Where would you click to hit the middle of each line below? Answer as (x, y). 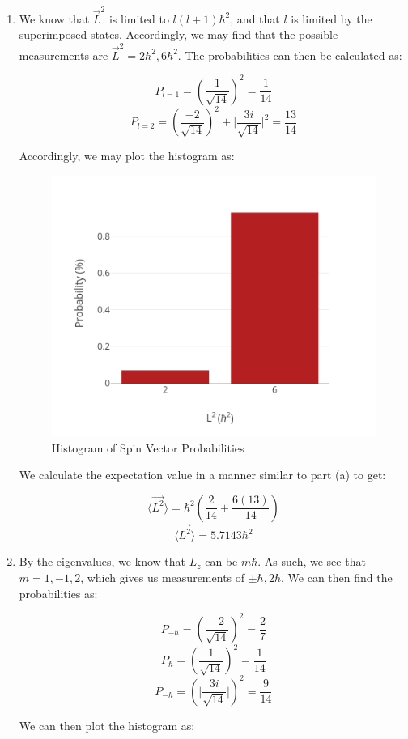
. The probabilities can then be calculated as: (290, 55)
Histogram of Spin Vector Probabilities (148, 447)
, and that (255, 18)
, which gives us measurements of (163, 578)
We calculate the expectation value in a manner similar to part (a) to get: (202, 475)
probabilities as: (58, 593)
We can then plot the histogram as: (107, 725)
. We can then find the (337, 578)
